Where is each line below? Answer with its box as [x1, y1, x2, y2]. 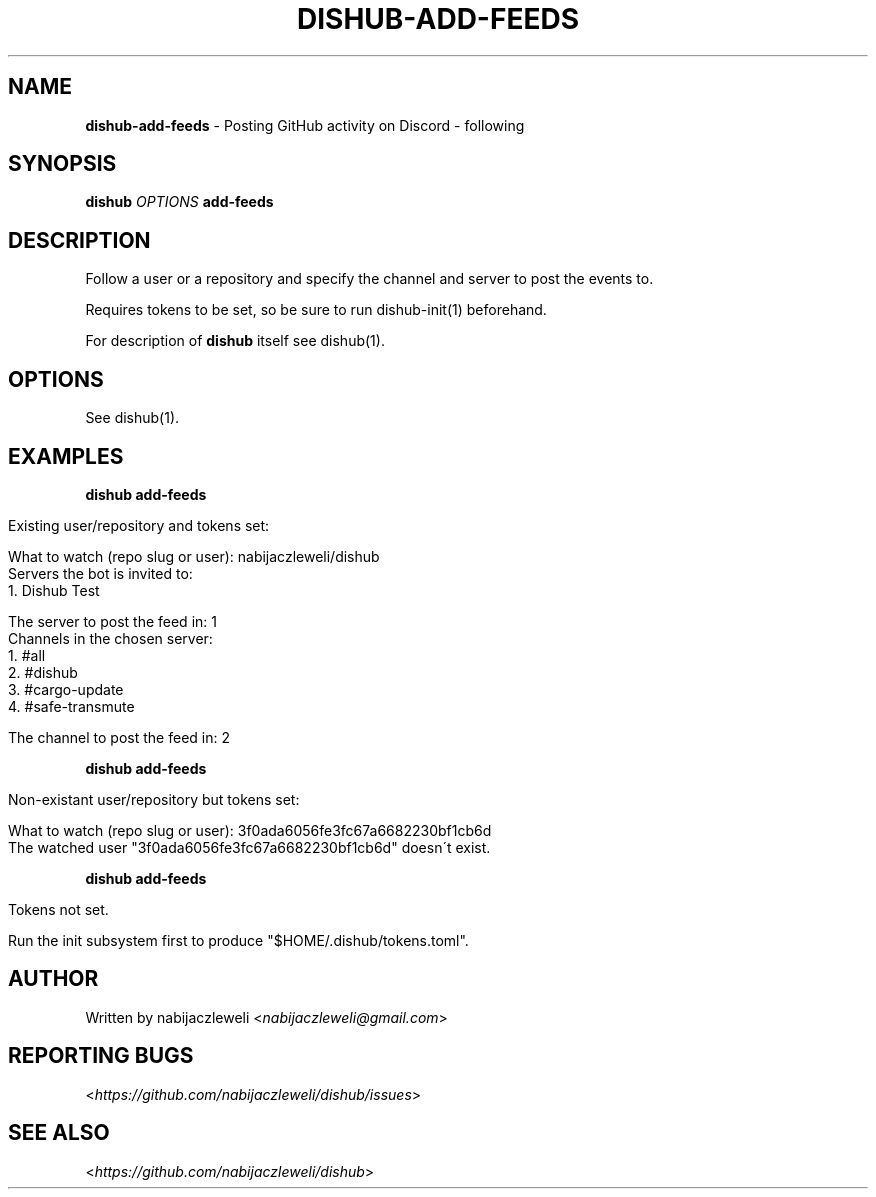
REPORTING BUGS [8, 1043, 194, 1069]
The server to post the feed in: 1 [8, 612, 217, 630]
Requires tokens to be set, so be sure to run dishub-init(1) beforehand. [85, 301, 547, 319]
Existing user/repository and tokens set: [8, 516, 270, 534]
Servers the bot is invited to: [8, 564, 193, 582]
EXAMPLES [8, 443, 124, 469]
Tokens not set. [8, 900, 109, 918]
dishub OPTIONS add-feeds [85, 193, 274, 211]
